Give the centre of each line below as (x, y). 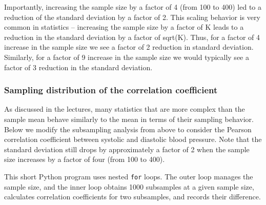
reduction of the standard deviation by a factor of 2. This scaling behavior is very (132, 17)
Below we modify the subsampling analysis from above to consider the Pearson (128, 129)
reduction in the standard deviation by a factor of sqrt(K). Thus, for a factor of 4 (132, 37)
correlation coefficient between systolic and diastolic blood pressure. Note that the (133, 139)
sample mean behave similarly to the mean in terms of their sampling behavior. (129, 119)
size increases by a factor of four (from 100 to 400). (85, 159)
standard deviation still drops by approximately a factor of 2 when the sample (127, 149)
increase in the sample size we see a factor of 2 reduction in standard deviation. (129, 47)
